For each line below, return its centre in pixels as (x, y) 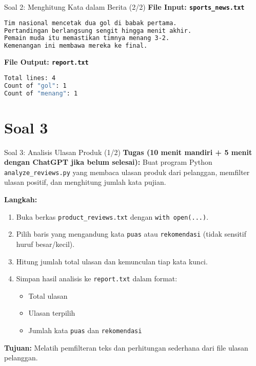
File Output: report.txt (46, 62)
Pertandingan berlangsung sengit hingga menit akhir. (98, 31)
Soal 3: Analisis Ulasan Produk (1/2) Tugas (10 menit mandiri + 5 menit (128, 152)
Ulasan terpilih (52, 313)
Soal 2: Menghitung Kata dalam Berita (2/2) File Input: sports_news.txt (124, 7)
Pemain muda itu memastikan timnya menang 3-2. (87, 38)
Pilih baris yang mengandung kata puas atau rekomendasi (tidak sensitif (131, 234)
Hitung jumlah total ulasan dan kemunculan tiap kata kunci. (112, 261)
